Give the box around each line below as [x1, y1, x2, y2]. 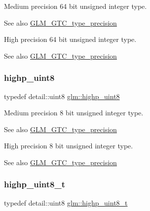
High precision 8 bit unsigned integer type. [4, 141, 133, 151]
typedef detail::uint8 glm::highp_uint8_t [4, 197, 128, 208]
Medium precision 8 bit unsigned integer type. [4, 107, 144, 118]
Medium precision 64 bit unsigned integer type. [4, 1, 147, 11]
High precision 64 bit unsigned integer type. [4, 34, 137, 44]
